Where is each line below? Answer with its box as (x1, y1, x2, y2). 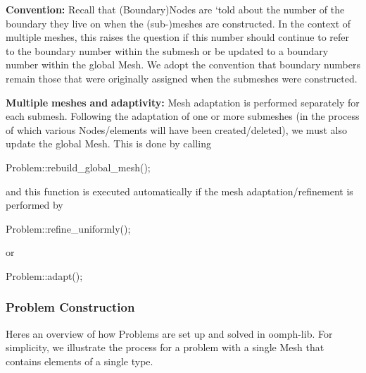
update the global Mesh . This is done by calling (6, 136, 211, 151)
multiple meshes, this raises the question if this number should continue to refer (6, 30, 350, 44)
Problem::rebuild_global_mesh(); (6, 159, 151, 174)
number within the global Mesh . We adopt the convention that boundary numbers (6, 57, 360, 72)
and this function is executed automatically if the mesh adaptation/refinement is (6, 183, 353, 198)
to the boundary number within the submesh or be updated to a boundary (6, 43, 329, 58)
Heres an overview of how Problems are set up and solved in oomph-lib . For (6, 326, 333, 341)
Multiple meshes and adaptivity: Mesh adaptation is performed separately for (6, 94, 360, 109)
